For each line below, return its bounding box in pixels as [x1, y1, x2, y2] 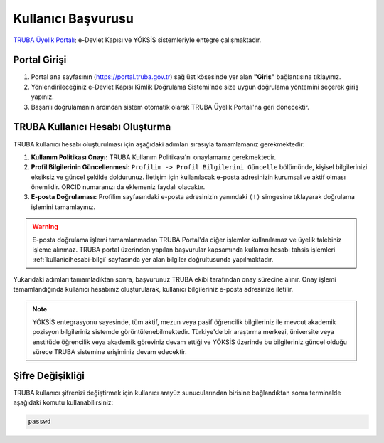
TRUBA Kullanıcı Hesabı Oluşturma [13, 121, 171, 133]
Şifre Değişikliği [13, 370, 85, 382]
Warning [32, 223, 58, 231]
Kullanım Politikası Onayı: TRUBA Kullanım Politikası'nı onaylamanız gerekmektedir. [31, 153, 277, 161]
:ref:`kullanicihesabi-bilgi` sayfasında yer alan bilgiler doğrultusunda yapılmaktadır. [32, 255, 274, 264]
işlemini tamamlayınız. [31, 203, 96, 211]
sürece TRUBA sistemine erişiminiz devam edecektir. [32, 348, 188, 356]
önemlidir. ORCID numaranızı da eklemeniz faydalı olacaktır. [31, 183, 206, 191]
